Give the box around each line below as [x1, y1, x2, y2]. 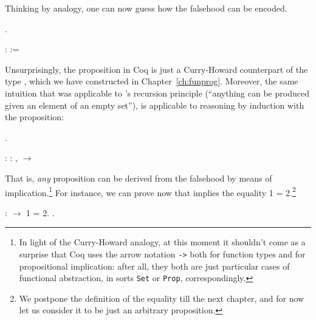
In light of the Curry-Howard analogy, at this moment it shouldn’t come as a [19, 236, 306, 248]
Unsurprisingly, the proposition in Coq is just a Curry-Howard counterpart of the [5, 63, 308, 75]
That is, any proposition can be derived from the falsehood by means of [5, 171, 272, 184]
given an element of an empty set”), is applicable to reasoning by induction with [5, 98, 304, 111]
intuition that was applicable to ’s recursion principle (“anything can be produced [5, 86, 309, 99]
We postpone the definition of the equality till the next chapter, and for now [19, 291, 304, 304]
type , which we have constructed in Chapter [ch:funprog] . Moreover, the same [5, 75, 298, 87]
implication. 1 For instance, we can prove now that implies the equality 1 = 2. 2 [5, 184, 296, 199]
